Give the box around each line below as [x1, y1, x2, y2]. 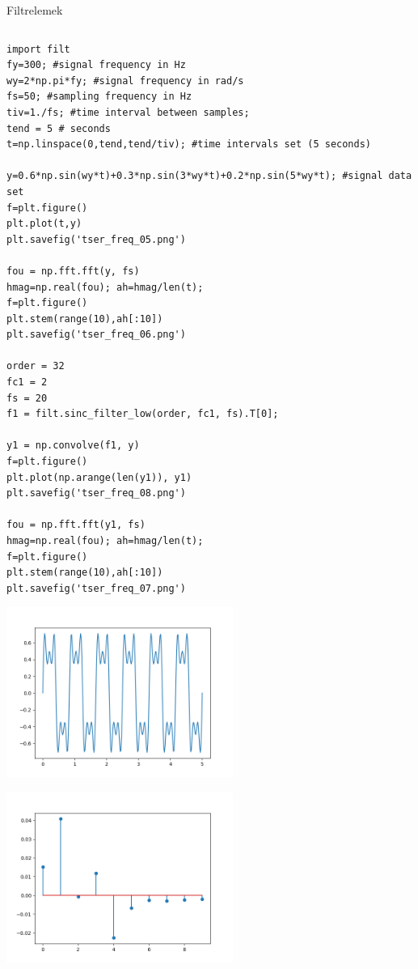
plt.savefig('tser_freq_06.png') [6, 329, 186, 341]
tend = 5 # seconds [6, 122, 111, 134]
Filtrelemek [6, 2, 63, 18]
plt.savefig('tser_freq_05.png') [6, 233, 186, 245]
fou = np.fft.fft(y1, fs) [6, 519, 146, 531]
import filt [6, 43, 70, 55]
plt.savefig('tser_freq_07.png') [6, 582, 186, 594]
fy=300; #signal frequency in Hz [6, 59, 186, 71]
